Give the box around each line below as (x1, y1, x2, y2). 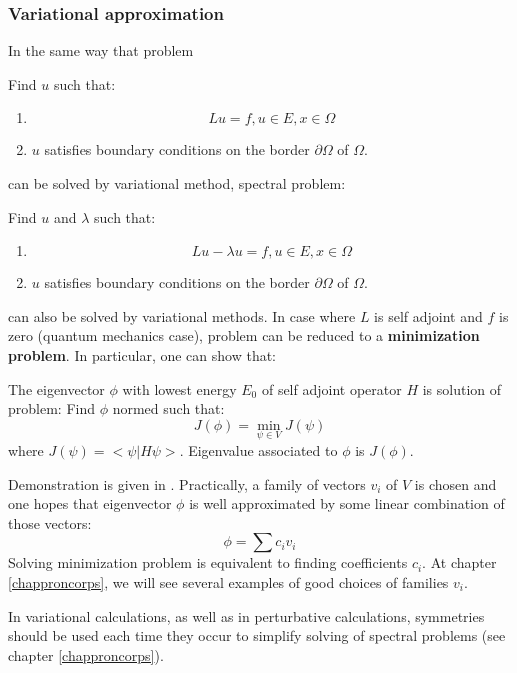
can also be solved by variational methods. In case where (8, 305, 356, 326)
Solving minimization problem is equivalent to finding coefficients (8, 552, 408, 573)
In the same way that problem (8, 40, 194, 61)
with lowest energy (122, 378, 237, 399)
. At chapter (422, 552, 497, 573)
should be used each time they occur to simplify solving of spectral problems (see (8, 625, 506, 646)
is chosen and (414, 473, 497, 494)
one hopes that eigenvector (8, 493, 172, 514)
